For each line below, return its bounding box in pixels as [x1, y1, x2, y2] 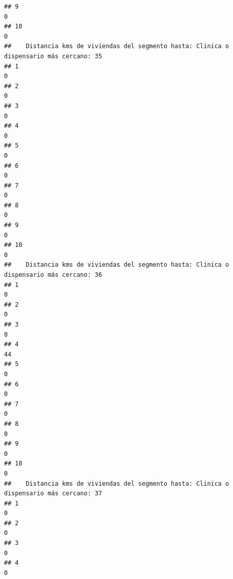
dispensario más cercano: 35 [4, 52, 102, 60]
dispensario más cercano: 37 [4, 490, 102, 497]
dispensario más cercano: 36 [4, 271, 102, 279]
